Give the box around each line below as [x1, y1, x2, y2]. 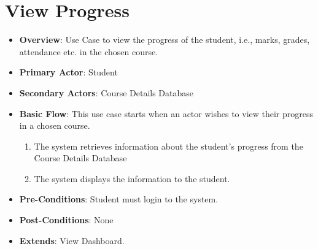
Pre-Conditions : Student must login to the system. [19, 193, 219, 205]
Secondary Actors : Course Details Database [19, 86, 194, 99]
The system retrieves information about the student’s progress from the [34, 139, 303, 152]
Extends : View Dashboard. [19, 234, 125, 247]
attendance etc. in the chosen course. [19, 45, 158, 58]
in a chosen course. [19, 119, 90, 132]
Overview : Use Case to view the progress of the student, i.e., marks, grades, [19, 33, 310, 46]
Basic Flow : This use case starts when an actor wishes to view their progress [19, 107, 314, 120]
